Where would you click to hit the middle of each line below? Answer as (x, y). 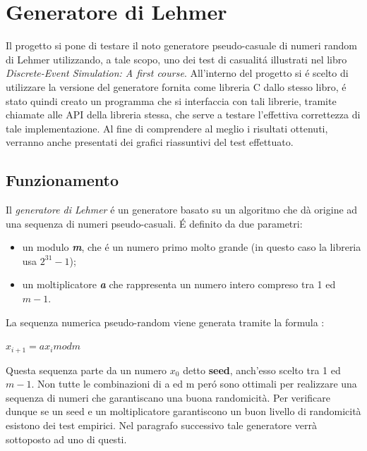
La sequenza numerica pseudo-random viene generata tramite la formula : (165, 322)
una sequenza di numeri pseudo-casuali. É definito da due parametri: (154, 223)
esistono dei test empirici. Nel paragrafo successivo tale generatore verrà (161, 425)
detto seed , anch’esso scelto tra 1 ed (262, 370)
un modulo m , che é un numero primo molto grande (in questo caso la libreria (192, 247)
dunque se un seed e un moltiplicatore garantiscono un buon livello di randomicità (183, 411)
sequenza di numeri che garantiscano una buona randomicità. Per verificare (168, 397)
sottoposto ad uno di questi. (66, 439)
